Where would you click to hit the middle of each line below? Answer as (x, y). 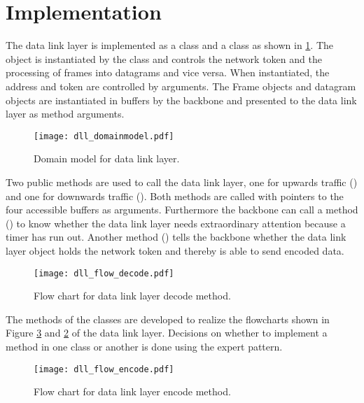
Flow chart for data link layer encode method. (132, 391)
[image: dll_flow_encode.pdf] (104, 369)
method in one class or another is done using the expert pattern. (144, 346)
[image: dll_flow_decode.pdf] (104, 273)
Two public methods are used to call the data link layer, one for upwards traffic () (182, 182)
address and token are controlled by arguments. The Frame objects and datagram (181, 86)
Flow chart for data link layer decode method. (132, 296)
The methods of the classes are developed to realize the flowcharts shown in (168, 319)
